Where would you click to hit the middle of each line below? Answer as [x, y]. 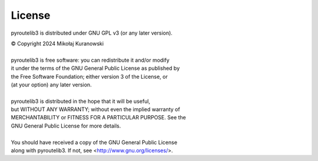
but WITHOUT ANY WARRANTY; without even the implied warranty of [95, 109]
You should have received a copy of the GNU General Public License [94, 142]
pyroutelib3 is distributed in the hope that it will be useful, [80, 101]
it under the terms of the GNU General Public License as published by [95, 68]
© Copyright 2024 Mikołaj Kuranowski [57, 43]
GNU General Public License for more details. [66, 126]
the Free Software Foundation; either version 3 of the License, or [89, 76]
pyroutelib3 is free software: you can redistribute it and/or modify [90, 60]
